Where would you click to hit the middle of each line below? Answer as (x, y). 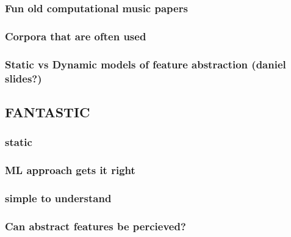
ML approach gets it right (70, 170)
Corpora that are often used (76, 36)
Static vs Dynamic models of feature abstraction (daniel (145, 64)
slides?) (23, 78)
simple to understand (58, 198)
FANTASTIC (48, 111)
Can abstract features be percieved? (95, 226)
